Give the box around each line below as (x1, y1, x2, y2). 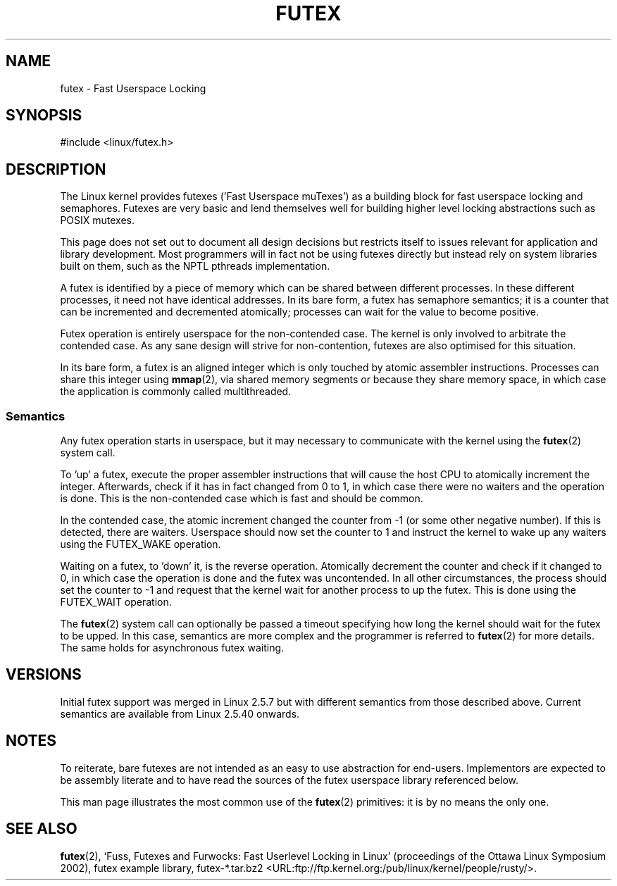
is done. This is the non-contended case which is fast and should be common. (60, 492, 423, 505)
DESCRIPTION (6, 160, 106, 178)
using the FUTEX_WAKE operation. (60, 538, 221, 551)
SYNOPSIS (6, 106, 82, 125)
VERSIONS (6, 666, 82, 684)
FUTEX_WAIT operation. (60, 596, 172, 609)
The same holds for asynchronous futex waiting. (60, 642, 285, 654)
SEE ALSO (6, 820, 77, 838)
